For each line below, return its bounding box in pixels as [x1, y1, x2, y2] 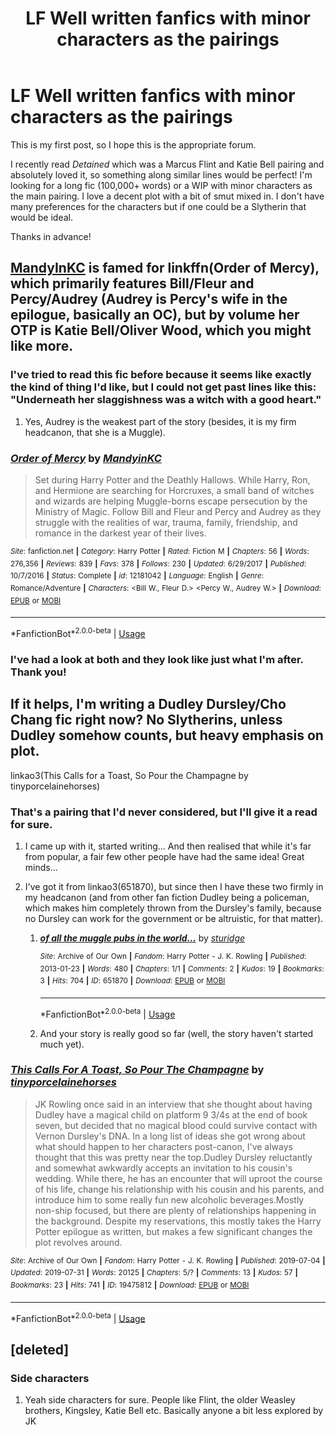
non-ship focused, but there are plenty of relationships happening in [34, 1204, 317, 1216]
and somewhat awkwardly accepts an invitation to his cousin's [34, 1162, 293, 1174]
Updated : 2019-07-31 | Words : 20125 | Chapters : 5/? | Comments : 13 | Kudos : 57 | [10, 1268, 298, 1278]
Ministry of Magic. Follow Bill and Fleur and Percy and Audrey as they [34, 505, 322, 517]
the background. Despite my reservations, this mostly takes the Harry [34, 1215, 322, 1227]
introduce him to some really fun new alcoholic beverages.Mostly [34, 1193, 305, 1206]
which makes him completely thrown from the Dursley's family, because [24, 902, 322, 914]
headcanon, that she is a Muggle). [24, 426, 166, 438]
